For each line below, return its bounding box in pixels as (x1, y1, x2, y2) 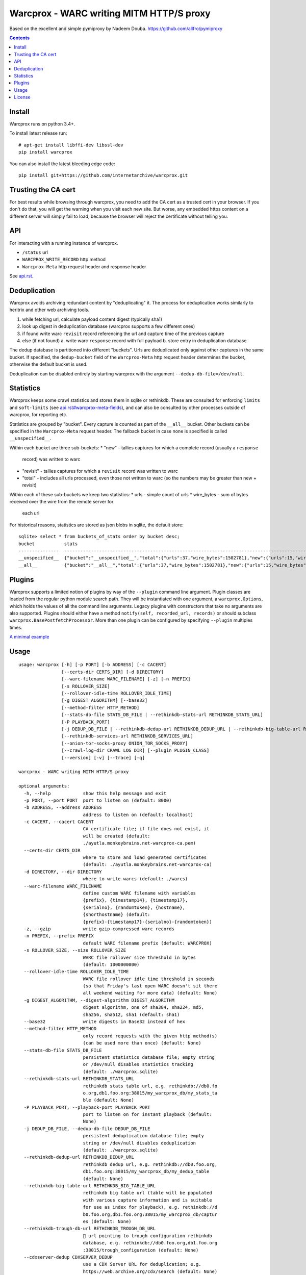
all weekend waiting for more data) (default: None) (83, 990, 218, 996)
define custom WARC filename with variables (83, 890, 196, 896)
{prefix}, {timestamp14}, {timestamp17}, (83, 898, 188, 903)
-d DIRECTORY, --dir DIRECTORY (23, 869, 102, 875)
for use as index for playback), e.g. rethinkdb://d (83, 1204, 218, 1210)
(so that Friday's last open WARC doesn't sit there (83, 983, 218, 989)
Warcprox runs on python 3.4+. (9, 120, 75, 127)
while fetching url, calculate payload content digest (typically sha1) (22, 316, 163, 322)
